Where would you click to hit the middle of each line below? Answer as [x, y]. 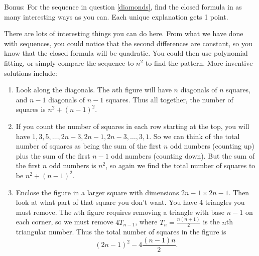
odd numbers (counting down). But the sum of [183, 155]
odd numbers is [73, 165]
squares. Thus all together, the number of [169, 99]
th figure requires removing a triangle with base [151, 212]
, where [146, 222]
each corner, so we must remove [64, 222]
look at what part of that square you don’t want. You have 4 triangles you [130, 202]
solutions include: [31, 73]
